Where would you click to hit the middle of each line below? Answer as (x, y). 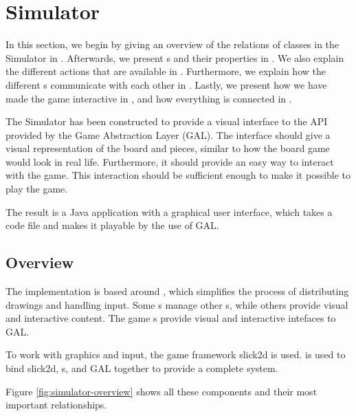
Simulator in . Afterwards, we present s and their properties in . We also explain (175, 57)
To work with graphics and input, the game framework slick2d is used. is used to (176, 354)
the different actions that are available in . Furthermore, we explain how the (166, 71)
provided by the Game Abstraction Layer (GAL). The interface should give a (168, 134)
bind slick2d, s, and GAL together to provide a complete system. (142, 368)
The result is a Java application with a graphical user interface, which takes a (169, 211)
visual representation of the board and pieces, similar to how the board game (168, 148)
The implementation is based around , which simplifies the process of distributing (177, 291)
